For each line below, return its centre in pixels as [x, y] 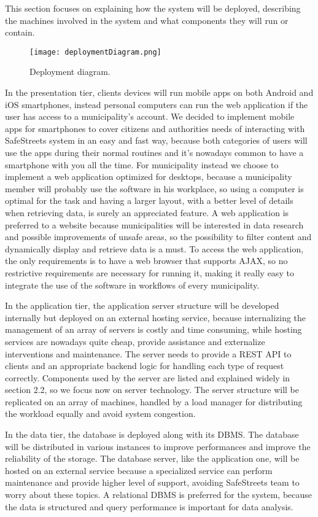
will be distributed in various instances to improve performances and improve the [158, 446]
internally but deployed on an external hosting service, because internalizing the [156, 317]
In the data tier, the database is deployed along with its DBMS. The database [152, 434]
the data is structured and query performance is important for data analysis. [149, 506]
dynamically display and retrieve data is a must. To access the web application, [154, 248]
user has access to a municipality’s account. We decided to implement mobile [150, 116]
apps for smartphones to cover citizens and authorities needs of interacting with [155, 128]
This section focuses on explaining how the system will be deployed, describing [153, 8]
